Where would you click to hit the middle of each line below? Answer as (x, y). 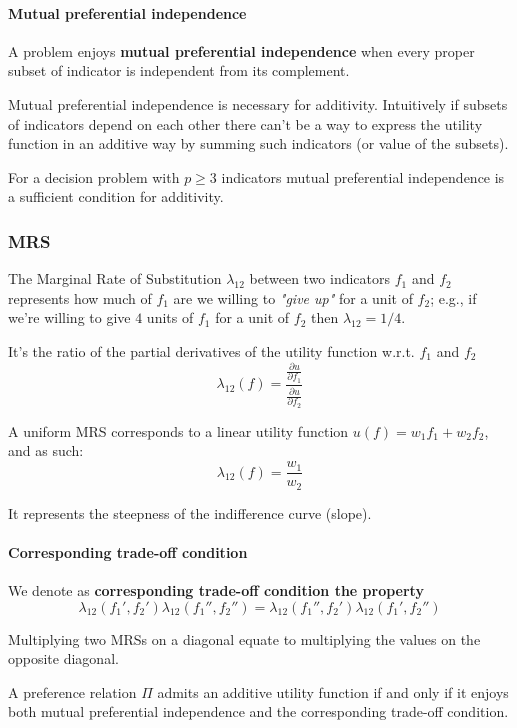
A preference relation (72, 691)
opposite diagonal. (63, 658)
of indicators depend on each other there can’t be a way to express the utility (245, 123)
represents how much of (80, 297)
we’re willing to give (69, 317)
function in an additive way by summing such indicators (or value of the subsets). (258, 143)
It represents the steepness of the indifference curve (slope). (190, 512)
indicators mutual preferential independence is (363, 176)
